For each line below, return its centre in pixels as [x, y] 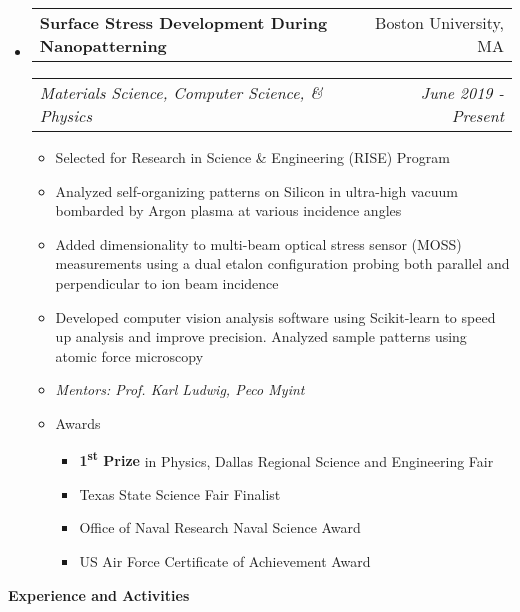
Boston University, [439, 22]
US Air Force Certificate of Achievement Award [225, 560]
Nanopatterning [103, 45]
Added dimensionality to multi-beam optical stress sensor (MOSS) [258, 243]
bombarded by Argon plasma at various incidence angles [228, 210]
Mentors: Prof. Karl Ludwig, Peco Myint [180, 389]
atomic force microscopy [129, 355]
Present [477, 115]
